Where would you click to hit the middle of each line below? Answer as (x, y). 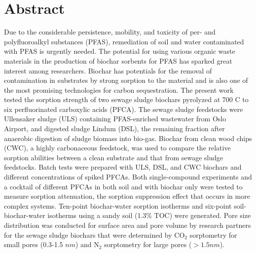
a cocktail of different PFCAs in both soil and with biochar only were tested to (123, 186)
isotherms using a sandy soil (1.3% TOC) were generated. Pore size (149, 215)
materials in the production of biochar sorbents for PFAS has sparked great (118, 60)
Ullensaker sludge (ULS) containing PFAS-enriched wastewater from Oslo (115, 119)
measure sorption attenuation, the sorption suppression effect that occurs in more (127, 196)
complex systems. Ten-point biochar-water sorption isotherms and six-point (118, 205)
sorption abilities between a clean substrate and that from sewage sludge (114, 157)
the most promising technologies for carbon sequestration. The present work (119, 90)
